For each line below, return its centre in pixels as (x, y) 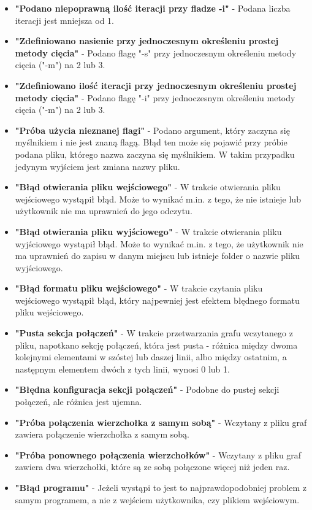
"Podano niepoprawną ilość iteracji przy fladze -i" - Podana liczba (153, 8)
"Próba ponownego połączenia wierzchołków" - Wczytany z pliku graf (158, 454)
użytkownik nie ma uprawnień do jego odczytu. (104, 211)
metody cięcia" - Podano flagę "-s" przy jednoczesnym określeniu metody (156, 52)
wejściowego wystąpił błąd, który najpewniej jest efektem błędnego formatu (157, 300)
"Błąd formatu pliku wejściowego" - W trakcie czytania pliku (139, 288)
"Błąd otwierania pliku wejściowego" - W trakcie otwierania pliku (148, 187)
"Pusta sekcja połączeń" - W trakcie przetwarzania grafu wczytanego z (154, 333)
